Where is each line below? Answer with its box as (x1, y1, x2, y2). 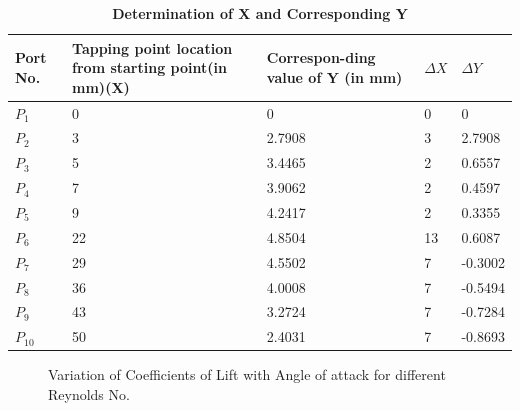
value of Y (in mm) (266, 66, 403, 87)
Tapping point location (72, 37, 233, 58)
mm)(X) (72, 76, 130, 97)
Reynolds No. (48, 383, 130, 404)
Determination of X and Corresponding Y (112, 3, 408, 23)
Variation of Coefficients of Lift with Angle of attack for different (48, 364, 446, 385)
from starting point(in (72, 57, 227, 78)
